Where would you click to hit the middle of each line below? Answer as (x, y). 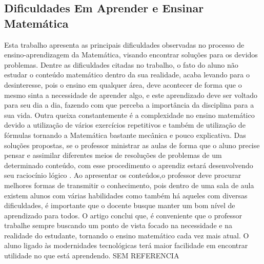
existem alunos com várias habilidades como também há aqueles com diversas (126, 195)
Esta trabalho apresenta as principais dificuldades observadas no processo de (124, 44)
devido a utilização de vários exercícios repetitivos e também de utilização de (125, 125)
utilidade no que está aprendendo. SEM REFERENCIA (92, 256)
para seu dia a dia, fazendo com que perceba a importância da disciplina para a (129, 105)
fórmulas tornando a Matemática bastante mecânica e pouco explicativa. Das (125, 135)
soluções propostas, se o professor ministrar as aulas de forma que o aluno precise (132, 145)
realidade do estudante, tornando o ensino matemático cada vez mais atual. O (127, 235)
